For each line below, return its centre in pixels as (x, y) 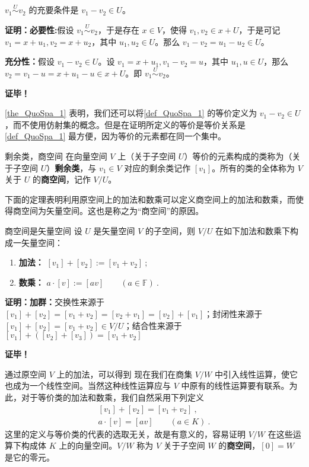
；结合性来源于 (153, 325)
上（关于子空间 (147, 156)
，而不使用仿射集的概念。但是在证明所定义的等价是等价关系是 (125, 124)
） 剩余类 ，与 (71, 167)
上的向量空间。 (88, 445)
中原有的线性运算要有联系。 (235, 386)
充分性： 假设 (30, 61)
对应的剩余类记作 (157, 167)
